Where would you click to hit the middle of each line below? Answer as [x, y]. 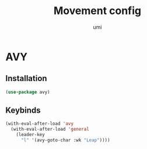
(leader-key [30, 135]
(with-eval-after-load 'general [50, 129]
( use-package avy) [28, 92]
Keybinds [23, 111]
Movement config [97, 11]
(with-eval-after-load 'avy [40, 124]
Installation [26, 78]
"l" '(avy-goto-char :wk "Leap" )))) [65, 140]
